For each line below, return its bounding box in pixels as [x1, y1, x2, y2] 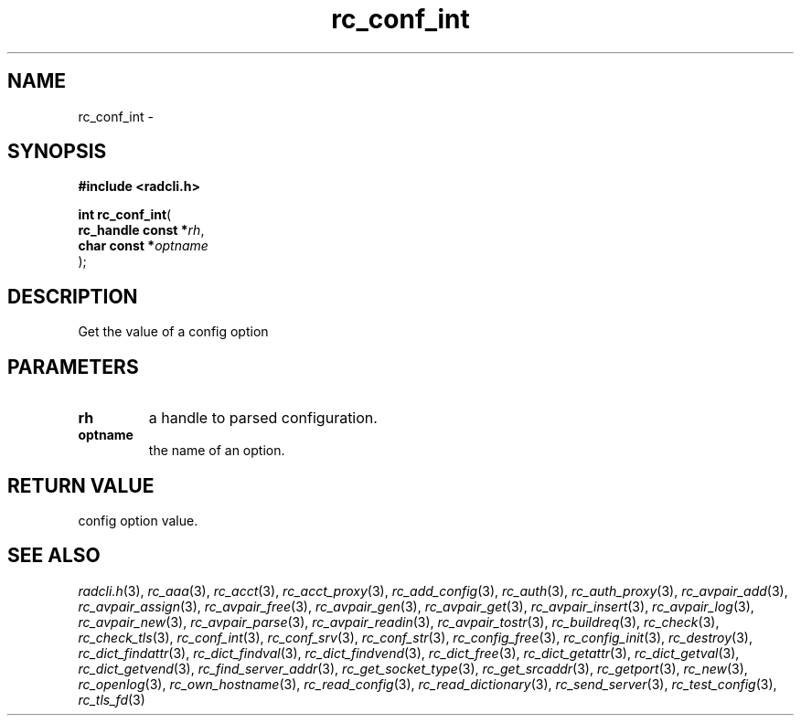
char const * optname [78, 238, 208, 254]
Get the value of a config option [78, 324, 269, 340]
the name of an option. [148, 442, 285, 459]
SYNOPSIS [7, 140, 107, 164]
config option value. [78, 512, 198, 528]
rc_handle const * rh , [78, 222, 205, 239]
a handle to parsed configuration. [148, 409, 378, 428]
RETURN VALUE [7, 473, 155, 497]
